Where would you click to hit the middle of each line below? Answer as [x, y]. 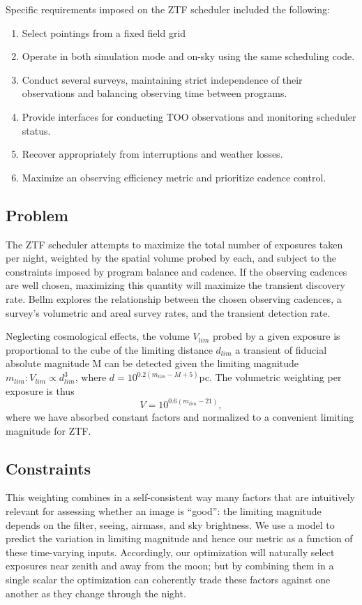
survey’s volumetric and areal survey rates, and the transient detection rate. [168, 312]
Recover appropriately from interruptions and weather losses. [152, 154]
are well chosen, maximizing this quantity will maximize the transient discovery [175, 285]
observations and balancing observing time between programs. [154, 93]
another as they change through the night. [96, 593]
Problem [37, 215]
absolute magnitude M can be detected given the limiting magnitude [152, 363]
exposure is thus [40, 390]
